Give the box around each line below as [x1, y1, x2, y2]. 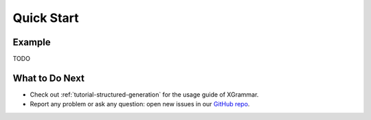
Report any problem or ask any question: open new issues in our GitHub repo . [30, 100, 250, 108]
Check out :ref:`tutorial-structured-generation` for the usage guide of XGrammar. [30, 90, 259, 99]
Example [12, 36, 51, 48]
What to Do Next [12, 72, 85, 84]
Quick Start [12, 10, 79, 25]
